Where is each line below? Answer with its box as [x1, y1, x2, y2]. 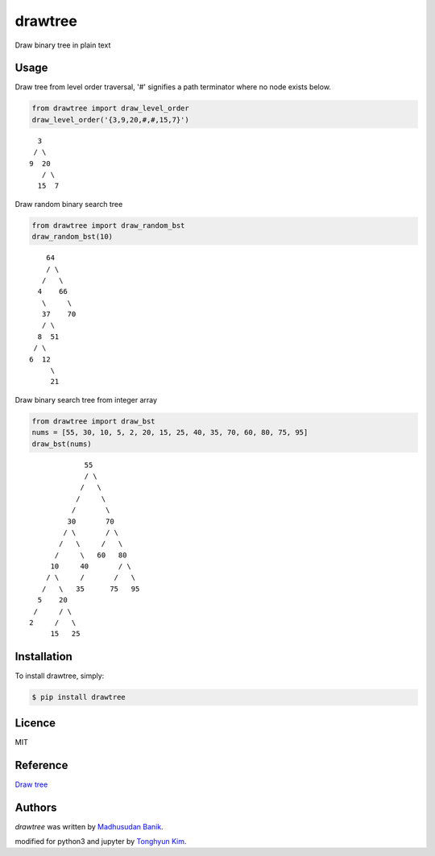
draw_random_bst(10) [31, 232, 113, 242]
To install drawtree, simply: [14, 671, 105, 680]
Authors [14, 800, 57, 814]
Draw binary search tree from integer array [14, 395, 157, 404]
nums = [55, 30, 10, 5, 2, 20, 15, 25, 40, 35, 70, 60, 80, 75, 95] [31, 428, 309, 437]
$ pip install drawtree [31, 693, 126, 702]
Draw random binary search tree [14, 199, 123, 209]
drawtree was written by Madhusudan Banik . [14, 821, 164, 831]
